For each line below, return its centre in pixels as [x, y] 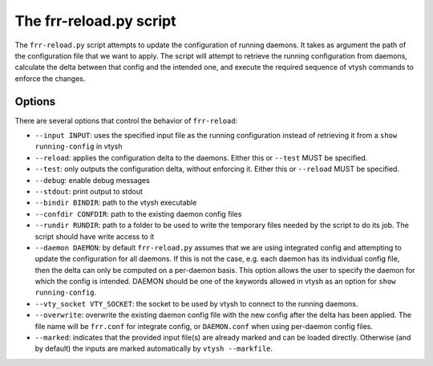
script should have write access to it [95, 236]
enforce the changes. [50, 78]
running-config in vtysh [79, 146]
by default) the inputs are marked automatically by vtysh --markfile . [154, 348]
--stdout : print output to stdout [89, 191]
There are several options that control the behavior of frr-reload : [126, 120]
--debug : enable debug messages [92, 180]
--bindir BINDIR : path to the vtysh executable [116, 203]
